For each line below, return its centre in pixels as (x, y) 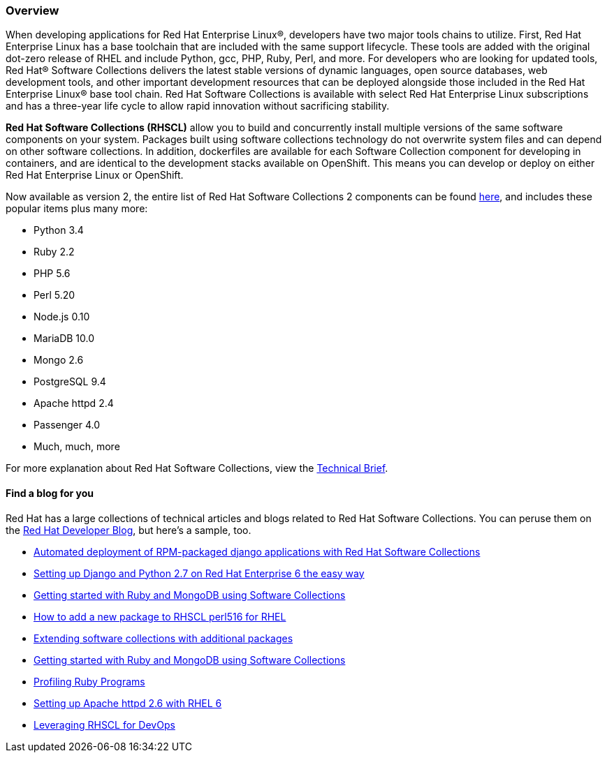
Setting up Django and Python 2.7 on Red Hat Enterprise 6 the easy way (199, 573)
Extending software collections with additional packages (163, 638)
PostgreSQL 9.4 (70, 382)
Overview (32, 10)
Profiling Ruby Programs (89, 681)
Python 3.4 (59, 230)
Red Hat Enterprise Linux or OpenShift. (95, 175)
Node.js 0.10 (62, 317)
